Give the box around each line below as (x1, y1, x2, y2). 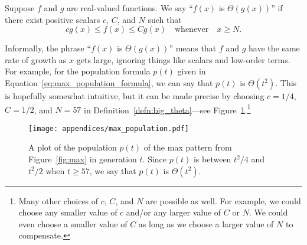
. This (275, 76, 297, 89)
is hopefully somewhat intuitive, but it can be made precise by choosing (5, 89, 264, 102)
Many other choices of (18, 194, 99, 207)
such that (148, 13, 182, 25)
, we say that (89, 164, 136, 177)
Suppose (5, 2, 35, 14)
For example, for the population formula (5, 65, 151, 77)
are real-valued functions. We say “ (67, 2, 193, 14)
